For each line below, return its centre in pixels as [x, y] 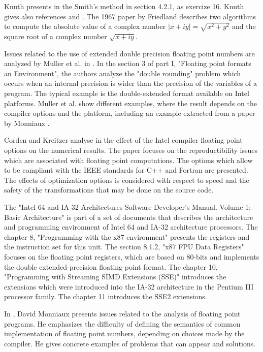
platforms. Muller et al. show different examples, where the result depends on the [130, 103]
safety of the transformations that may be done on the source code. [109, 190]
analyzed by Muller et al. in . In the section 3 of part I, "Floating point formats [128, 63]
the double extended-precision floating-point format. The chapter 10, [111, 266]
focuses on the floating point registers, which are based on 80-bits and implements [132, 256]
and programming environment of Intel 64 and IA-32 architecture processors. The [131, 227]
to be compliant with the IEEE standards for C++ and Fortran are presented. [126, 170]
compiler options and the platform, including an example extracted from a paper [130, 113]
